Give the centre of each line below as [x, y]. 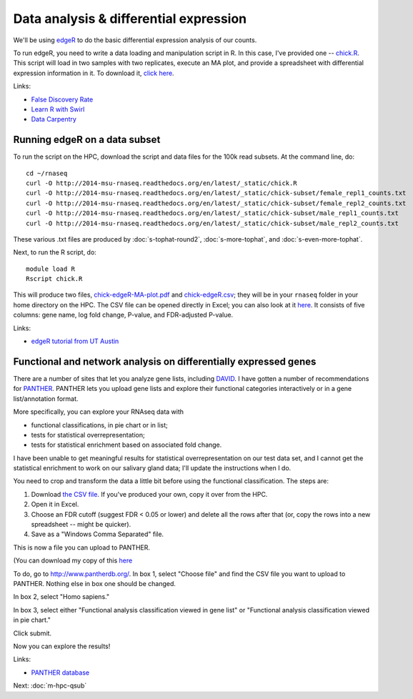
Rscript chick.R [54, 279]
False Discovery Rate [62, 99]
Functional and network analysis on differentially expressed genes [165, 361]
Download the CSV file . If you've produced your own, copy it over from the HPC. [149, 494]
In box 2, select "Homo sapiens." [61, 597]
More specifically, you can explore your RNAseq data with [99, 412]
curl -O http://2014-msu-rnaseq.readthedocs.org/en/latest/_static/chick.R [161, 183]
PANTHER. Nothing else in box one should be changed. [95, 583]
